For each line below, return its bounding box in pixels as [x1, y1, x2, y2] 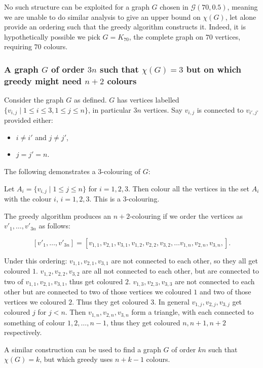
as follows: [39, 220, 70, 231]
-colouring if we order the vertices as [130, 210, 243, 221]
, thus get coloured [65, 276, 123, 286]
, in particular [88, 104, 131, 115]
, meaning [227, 2, 258, 12]
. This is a [89, 193, 121, 204]
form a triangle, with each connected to [131, 307, 254, 317]
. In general [154, 296, 190, 307]
